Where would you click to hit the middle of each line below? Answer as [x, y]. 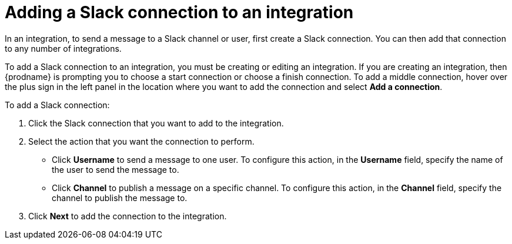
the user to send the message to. [116, 169]
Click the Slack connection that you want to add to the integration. [156, 123]
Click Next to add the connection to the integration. [128, 216]
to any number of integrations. [63, 48]
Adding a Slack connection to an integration [179, 12]
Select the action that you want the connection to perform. [141, 141]
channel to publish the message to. [120, 198]
